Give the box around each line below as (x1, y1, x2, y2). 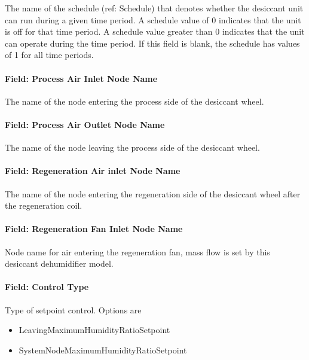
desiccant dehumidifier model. (5, 257, 114, 270)
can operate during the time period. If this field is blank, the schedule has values (5, 36, 300, 49)
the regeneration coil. (5, 199, 82, 212)
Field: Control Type (5, 280, 89, 293)
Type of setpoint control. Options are (5, 303, 142, 316)
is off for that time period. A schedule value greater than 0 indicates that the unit (5, 25, 305, 38)
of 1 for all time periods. (5, 48, 94, 61)
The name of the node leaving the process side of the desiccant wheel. (5, 141, 260, 154)
